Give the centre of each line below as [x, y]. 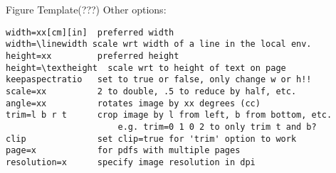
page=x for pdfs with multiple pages [123, 151]
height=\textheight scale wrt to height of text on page [146, 68]
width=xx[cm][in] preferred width [90, 32]
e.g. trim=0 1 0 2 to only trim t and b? [217, 127]
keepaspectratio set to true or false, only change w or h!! [159, 80]
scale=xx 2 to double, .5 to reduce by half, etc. [151, 91]
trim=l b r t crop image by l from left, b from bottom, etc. [169, 115]
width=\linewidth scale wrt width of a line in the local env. [159, 44]
